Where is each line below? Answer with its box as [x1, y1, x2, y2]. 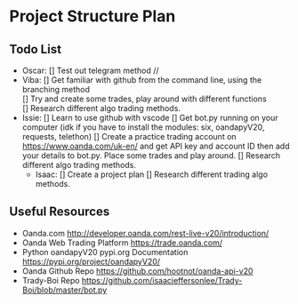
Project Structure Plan [9, 6, 176, 27]
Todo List [9, 42, 62, 57]
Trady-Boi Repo [21, 275, 80, 285]
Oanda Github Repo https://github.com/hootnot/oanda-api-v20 [21, 265, 254, 276]
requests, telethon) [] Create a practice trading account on [21, 132, 238, 141]
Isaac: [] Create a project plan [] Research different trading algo [35, 169, 269, 180]
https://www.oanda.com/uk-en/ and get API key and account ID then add [21, 140, 290, 151]
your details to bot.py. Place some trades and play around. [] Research [21, 150, 281, 161]
